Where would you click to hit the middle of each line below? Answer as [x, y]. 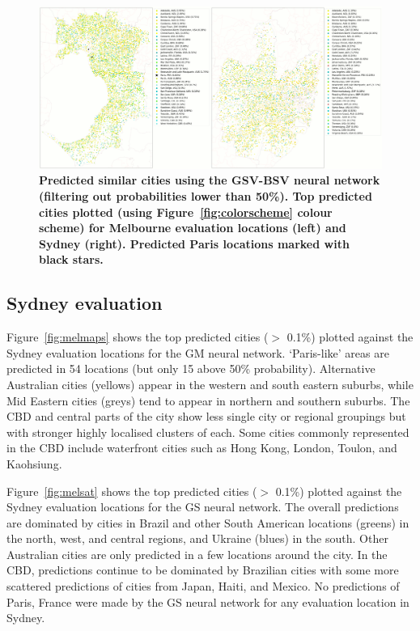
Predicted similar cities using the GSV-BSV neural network [210, 180]
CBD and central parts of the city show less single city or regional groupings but [206, 416]
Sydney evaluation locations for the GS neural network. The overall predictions [203, 507]
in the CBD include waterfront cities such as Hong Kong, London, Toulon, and [202, 448]
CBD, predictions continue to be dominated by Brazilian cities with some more [203, 570]
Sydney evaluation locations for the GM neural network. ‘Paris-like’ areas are [198, 352]
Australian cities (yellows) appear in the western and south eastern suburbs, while [210, 384]
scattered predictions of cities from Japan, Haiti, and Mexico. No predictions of [203, 586]
